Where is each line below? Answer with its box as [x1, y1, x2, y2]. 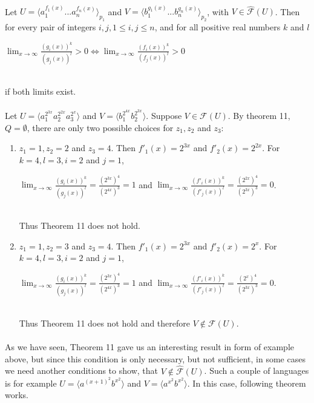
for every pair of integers [5, 21, 96, 33]
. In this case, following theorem [187, 376, 306, 389]
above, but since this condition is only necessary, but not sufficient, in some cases [5, 352, 306, 365]
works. [5, 388, 29, 401]
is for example [5, 376, 57, 389]
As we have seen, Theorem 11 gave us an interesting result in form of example [5, 340, 295, 353]
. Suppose [146, 109, 182, 122]
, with [207, 5, 229, 18]
